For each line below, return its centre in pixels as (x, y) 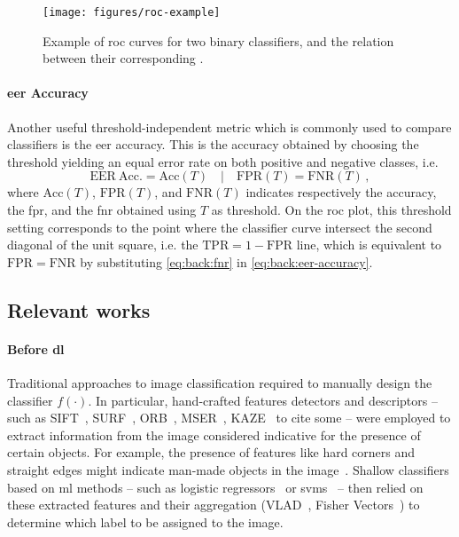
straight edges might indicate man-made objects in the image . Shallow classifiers (228, 469)
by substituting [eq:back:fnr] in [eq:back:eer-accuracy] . (226, 261)
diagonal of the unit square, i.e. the (103, 245)
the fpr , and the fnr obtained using (102, 210)
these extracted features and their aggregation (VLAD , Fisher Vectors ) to (214, 505)
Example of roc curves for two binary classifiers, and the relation (218, 40)
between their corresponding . (123, 58)
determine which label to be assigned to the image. (145, 521)
